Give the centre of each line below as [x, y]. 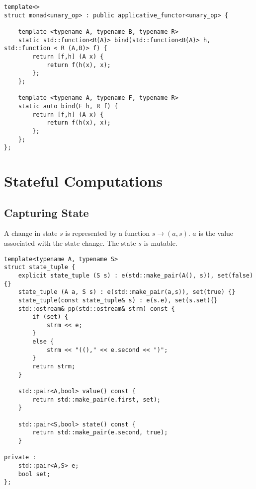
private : [20, 457]
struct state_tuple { [40, 267]
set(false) [235, 275]
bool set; [34, 474]
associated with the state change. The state [70, 243]
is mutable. [161, 243]
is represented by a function [108, 233]
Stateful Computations [84, 181]
